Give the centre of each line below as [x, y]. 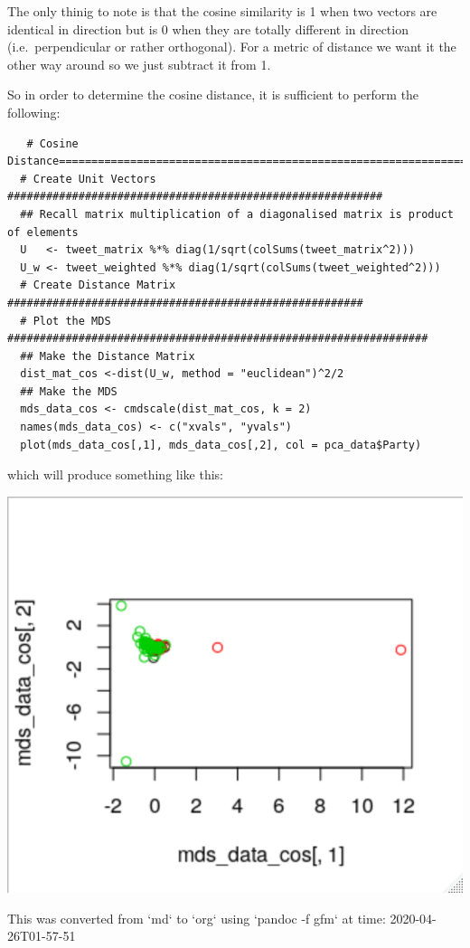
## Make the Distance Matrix [108, 356]
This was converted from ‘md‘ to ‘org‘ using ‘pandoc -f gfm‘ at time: [197, 918]
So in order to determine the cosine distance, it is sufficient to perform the [213, 95]
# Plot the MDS [66, 321]
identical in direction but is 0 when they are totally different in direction [208, 28]
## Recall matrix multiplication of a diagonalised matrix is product [237, 214]
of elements [43, 232]
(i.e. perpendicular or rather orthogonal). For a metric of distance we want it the [232, 47]
